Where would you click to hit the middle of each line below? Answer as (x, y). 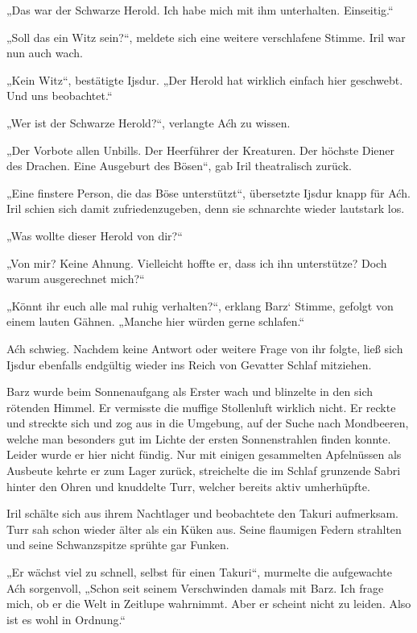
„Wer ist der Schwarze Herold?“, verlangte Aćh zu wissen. (149, 122)
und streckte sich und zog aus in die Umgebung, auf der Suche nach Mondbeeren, (208, 423)
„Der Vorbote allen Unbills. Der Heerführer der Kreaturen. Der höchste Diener (201, 150)
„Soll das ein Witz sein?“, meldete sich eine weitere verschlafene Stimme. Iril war (206, 37)
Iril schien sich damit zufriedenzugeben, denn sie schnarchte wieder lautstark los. (206, 208)
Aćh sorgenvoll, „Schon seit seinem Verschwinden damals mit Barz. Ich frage (195, 587)
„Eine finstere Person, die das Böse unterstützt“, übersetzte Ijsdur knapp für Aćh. (208, 192)
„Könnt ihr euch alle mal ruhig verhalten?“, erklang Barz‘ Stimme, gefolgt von (200, 305)
